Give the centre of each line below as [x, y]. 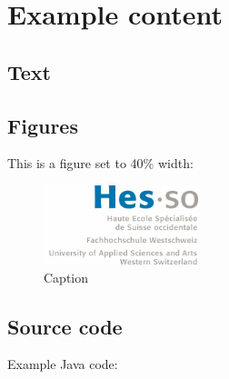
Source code [65, 326]
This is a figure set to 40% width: [100, 163]
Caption [66, 277]
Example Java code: [63, 364]
